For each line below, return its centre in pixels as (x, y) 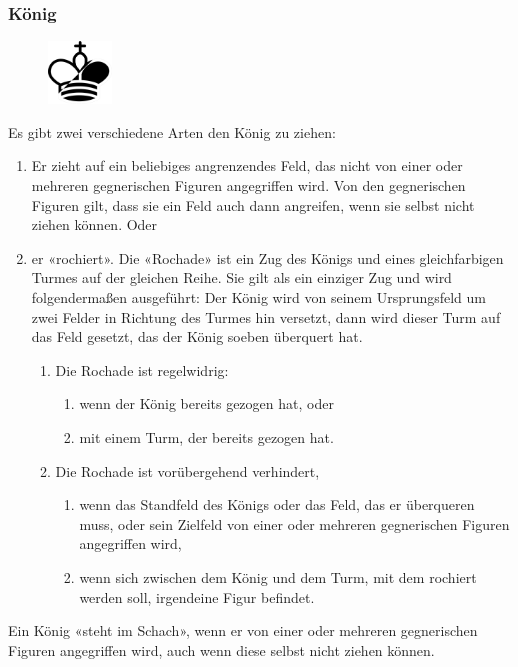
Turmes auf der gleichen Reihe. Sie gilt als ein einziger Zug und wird (241, 277)
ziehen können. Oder (94, 224)
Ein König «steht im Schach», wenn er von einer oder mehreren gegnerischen (243, 630)
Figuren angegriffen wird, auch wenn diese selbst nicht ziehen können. (221, 649)
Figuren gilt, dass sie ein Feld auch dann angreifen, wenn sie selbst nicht (253, 204)
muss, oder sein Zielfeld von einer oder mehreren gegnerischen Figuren (294, 523)
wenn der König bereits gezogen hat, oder (206, 403)
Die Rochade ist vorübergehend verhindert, (187, 470)
